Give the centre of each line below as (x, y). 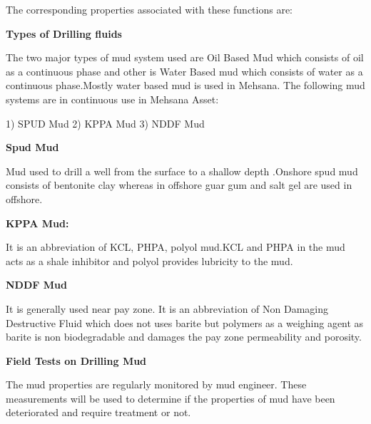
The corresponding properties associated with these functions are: (149, 9)
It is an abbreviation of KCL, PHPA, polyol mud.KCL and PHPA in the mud (176, 247)
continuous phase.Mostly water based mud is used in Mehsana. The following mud (185, 85)
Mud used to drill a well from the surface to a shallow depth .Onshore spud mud (182, 171)
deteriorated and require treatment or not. (98, 412)
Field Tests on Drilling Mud (76, 360)
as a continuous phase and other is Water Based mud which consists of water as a (184, 71)
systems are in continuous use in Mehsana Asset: (112, 99)
